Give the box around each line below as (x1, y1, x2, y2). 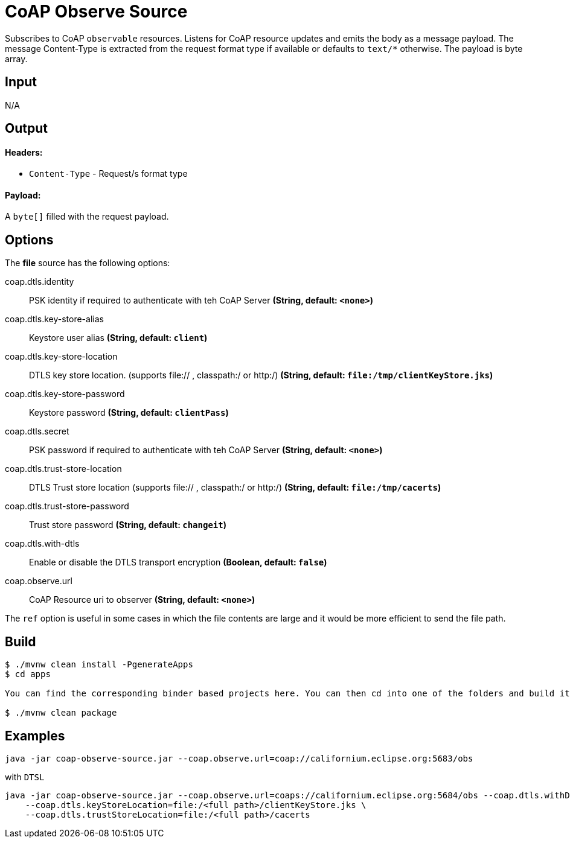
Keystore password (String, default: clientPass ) (29, 407, 229, 418)
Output (5, 121, 48, 136)
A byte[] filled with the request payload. (5, 211, 169, 222)
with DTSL (5, 771, 45, 782)
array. (5, 53, 28, 64)
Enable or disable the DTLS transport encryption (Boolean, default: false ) (29, 557, 327, 568)
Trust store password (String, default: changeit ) (29, 520, 226, 530)
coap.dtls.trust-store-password (5, 501, 129, 512)
